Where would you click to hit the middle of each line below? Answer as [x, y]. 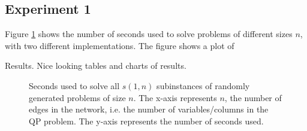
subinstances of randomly [203, 85]
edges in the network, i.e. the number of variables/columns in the [149, 109]
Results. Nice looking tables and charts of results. [96, 65]
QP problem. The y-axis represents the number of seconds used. [146, 121]
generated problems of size [77, 97]
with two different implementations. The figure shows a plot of [120, 45]
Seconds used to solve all [74, 85]
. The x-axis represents [175, 97]
